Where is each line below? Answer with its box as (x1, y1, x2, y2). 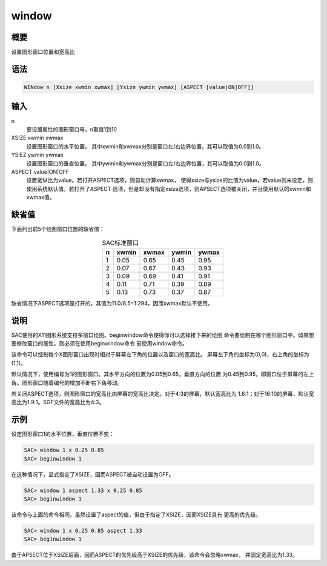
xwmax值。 (26, 194, 55, 201)
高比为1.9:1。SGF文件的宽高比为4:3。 (11, 399, 105, 406)
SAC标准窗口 (102, 238, 139, 247)
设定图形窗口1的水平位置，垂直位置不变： (11, 430, 114, 438)
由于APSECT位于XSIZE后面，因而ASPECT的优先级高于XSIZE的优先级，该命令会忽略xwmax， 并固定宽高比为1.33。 (11, 551, 298, 559)
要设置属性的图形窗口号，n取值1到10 (26, 125, 117, 133)
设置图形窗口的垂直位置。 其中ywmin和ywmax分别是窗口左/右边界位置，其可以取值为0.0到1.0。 (26, 159, 265, 167)
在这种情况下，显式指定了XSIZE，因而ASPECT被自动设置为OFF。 (11, 470, 174, 478)
